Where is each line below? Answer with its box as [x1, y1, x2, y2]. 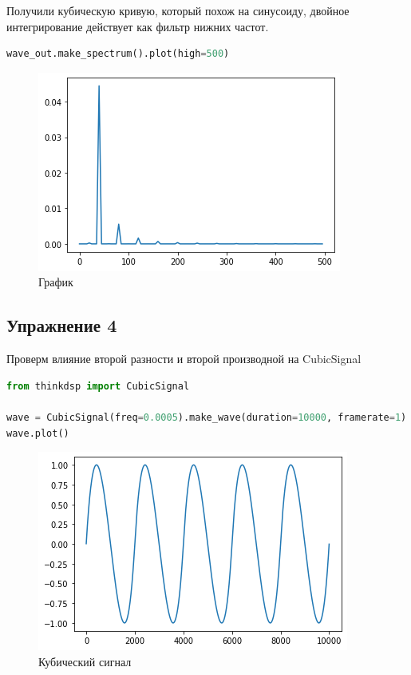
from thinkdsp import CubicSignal [6, 380, 190, 392]
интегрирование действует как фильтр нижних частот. [6, 18, 269, 34]
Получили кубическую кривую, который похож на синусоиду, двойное [6, 2, 350, 18]
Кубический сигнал [38, 653, 132, 669]
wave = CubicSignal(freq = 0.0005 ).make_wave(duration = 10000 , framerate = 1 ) [6, 411, 407, 423]
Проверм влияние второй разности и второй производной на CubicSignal [6, 350, 362, 367]
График [38, 274, 73, 290]
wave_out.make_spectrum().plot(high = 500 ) [6, 48, 230, 60]
